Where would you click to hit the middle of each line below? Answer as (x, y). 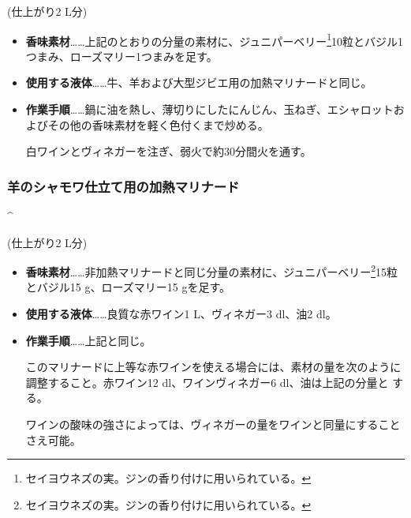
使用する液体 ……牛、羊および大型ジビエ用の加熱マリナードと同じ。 (199, 83)
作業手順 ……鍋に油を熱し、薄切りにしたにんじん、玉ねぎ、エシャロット (209, 109)
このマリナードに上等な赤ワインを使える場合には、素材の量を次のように (213, 367)
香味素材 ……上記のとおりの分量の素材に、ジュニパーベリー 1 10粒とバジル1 (214, 39)
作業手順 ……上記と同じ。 (88, 340)
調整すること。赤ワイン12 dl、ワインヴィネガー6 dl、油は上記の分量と (207, 382)
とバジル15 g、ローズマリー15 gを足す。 (128, 287)
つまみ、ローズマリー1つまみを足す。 (121, 56)
